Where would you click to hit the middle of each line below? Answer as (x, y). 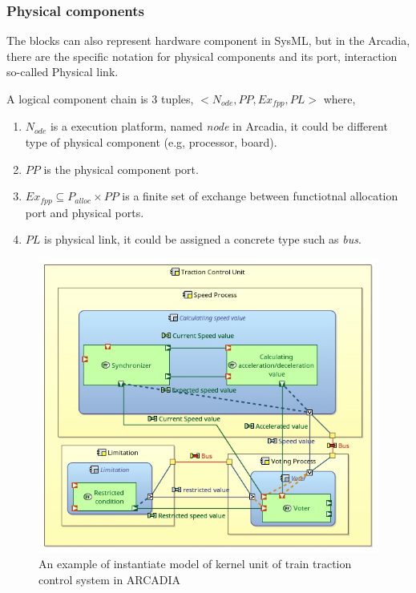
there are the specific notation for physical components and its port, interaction (202, 56)
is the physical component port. (121, 169)
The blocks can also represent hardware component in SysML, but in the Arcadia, (208, 40)
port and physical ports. (85, 212)
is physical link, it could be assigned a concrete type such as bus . (203, 239)
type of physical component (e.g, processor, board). (151, 142)
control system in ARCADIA (110, 579)
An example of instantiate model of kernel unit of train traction (195, 564)
